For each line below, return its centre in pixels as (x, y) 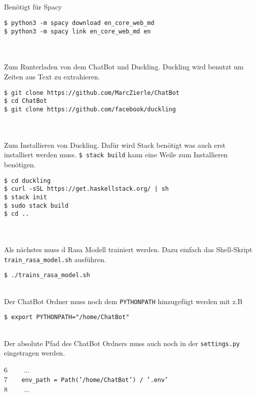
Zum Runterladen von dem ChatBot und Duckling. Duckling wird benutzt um (124, 67)
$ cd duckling (27, 181)
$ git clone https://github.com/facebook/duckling (90, 109)
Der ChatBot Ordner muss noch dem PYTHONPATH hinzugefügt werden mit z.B (123, 301)
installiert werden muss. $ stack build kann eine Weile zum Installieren (116, 155)
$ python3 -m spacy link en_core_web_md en (77, 31)
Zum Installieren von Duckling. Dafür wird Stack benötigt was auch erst (115, 145)
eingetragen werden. (34, 353)
